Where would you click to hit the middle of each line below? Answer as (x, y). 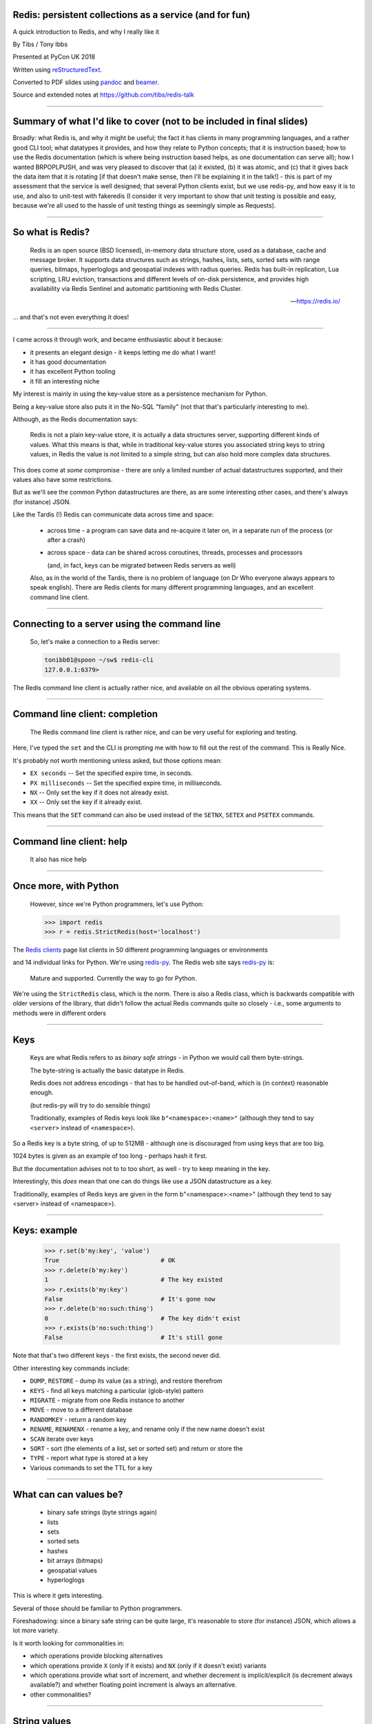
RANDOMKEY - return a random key (78, 1419)
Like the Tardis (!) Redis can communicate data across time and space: (113, 514)
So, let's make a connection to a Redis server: (95, 642)
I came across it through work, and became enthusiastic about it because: (118, 340)
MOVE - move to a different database (81, 1410)
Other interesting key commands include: (71, 1368)
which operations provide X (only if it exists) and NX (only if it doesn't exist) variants (148, 1665)
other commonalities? (61, 1694)
